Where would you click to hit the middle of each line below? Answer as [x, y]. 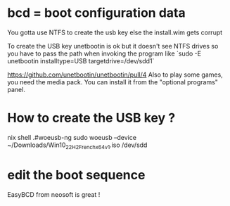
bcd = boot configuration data [96, 13]
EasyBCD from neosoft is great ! [54, 194]
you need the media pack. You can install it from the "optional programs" [113, 82]
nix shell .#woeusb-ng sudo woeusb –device [72, 137]
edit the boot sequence [76, 175]
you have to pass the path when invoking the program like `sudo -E [104, 53]
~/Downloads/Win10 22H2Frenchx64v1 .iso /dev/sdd [77, 146]
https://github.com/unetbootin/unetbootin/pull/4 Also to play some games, [115, 75]
